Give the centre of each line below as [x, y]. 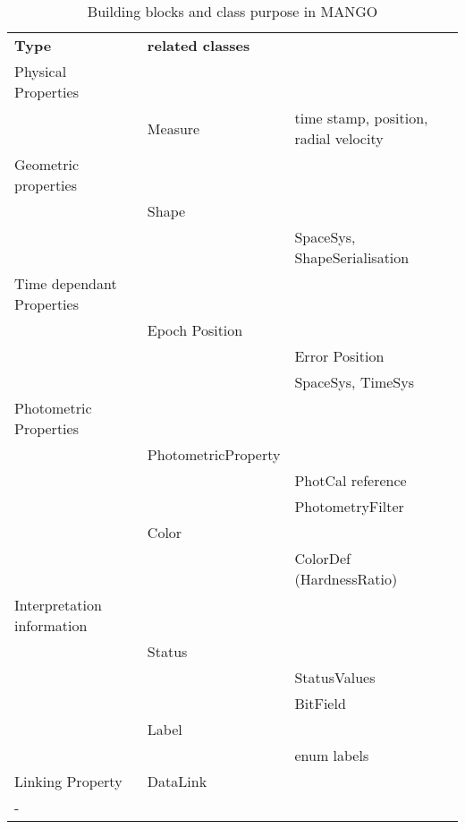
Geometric [47, 164]
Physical [41, 71]
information [51, 625]
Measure [173, 128]
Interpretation [58, 605]
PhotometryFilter [349, 506]
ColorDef [322, 558]
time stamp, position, [361, 118]
